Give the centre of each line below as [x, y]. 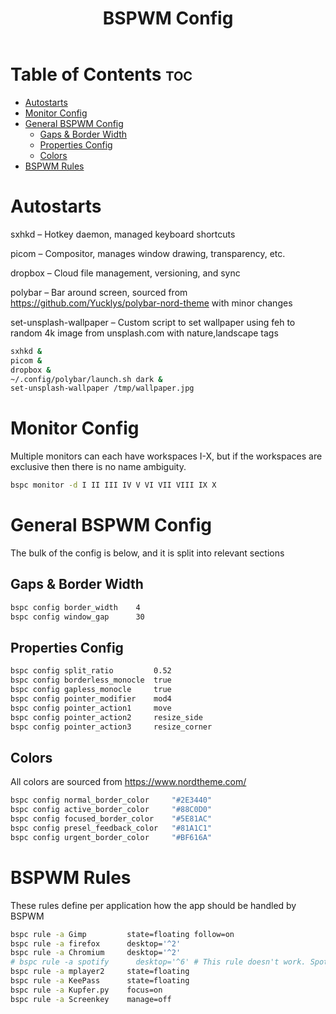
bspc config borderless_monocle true [91, 680]
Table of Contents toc [101, 74]
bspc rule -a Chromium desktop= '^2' [96, 953]
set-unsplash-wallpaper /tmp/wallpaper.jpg [102, 388]
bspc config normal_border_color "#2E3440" [111, 800]
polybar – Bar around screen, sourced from [99, 292]
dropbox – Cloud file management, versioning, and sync [125, 273]
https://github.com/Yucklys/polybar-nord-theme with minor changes [151, 303]
